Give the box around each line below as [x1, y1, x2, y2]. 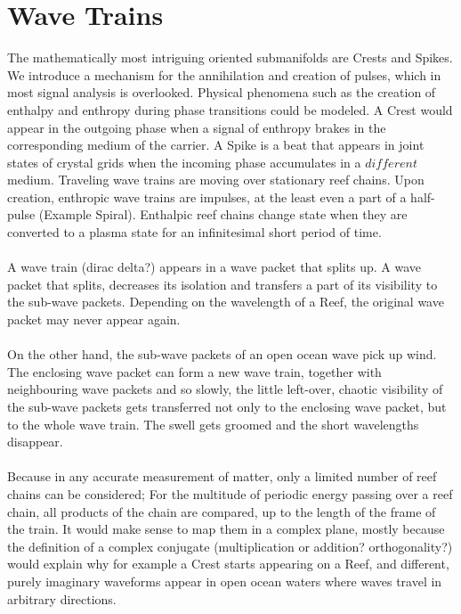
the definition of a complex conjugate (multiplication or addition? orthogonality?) [7, 536, 453, 555]
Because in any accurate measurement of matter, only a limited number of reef [7, 467, 437, 486]
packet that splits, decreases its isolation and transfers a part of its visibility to [7, 274, 438, 293]
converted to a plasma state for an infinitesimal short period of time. [7, 223, 382, 242]
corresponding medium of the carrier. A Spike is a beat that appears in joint [7, 135, 425, 154]
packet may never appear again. [7, 310, 181, 329]
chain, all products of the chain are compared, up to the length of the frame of [7, 502, 436, 520]
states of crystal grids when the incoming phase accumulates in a [7, 152, 361, 171]
